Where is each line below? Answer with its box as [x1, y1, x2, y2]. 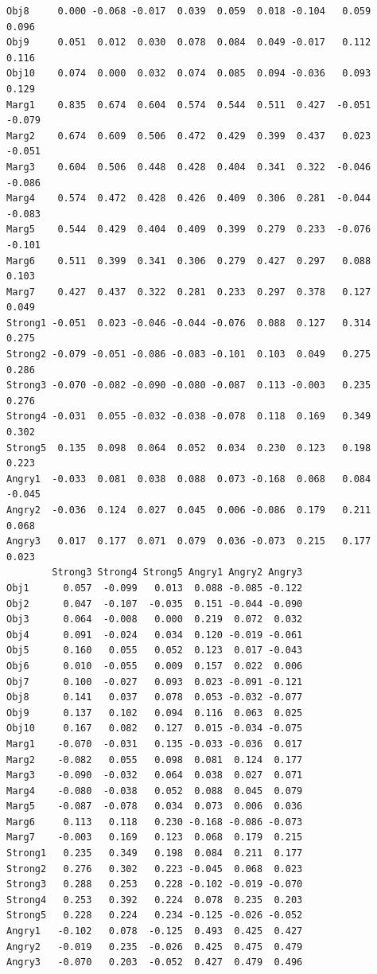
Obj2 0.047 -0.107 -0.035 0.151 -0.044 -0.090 [6, 598, 303, 610]
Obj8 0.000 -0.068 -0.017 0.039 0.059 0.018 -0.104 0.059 [6, 6, 371, 17]
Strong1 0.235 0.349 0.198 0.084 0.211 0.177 [6, 847, 303, 859]
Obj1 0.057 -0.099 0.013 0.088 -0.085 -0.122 [6, 582, 303, 594]
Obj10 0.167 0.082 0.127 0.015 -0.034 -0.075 [6, 723, 303, 734]
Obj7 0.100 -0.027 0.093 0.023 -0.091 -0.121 [6, 676, 303, 688]
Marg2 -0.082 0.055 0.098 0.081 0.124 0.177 [6, 754, 303, 766]
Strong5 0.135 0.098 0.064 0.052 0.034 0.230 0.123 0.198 [6, 442, 371, 454]
